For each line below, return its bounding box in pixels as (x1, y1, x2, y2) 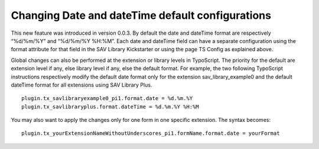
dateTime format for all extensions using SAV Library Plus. (11, 81, 152, 88)
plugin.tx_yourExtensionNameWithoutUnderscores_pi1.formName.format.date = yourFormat (21, 130, 280, 137)
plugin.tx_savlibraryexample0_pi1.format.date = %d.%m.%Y (21, 95, 193, 102)
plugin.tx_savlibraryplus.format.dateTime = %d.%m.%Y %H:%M (21, 103, 199, 110)
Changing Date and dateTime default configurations (11, 9, 272, 22)
